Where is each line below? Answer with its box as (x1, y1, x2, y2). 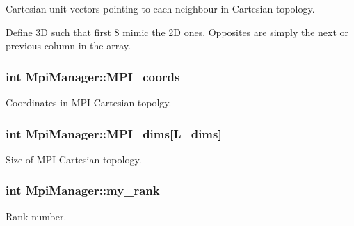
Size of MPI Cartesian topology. (6, 152, 142, 166)
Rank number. (6, 209, 67, 223)
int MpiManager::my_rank (6, 181, 160, 199)
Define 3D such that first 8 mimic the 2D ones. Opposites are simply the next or (6, 24, 349, 39)
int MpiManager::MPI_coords (6, 67, 180, 85)
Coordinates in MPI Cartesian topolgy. (6, 95, 172, 109)
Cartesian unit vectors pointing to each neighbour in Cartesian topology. (6, 1, 315, 15)
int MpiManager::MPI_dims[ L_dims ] (6, 124, 222, 142)
